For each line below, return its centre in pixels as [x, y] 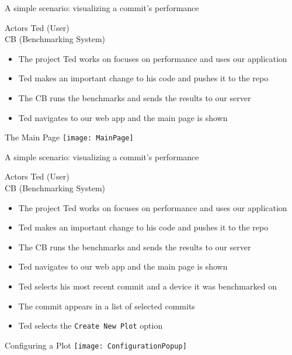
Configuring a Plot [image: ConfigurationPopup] [96, 345]
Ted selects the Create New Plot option [91, 325]
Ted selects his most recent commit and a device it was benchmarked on [147, 286]
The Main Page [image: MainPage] [69, 137]
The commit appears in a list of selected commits [107, 306]
